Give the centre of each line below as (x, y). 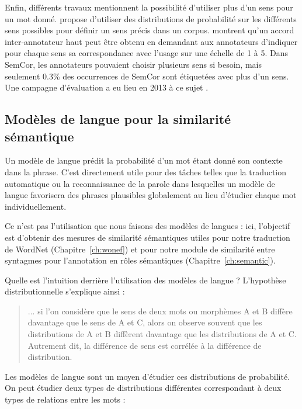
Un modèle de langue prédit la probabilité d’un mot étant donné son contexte (144, 160)
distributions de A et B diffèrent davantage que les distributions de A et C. (162, 334)
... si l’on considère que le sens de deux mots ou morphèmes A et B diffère (160, 311)
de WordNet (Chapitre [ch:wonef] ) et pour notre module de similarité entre (140, 249)
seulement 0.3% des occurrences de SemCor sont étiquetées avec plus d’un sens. (147, 76)
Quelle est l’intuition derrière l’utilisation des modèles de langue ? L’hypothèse (145, 280)
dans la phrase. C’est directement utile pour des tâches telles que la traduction (146, 171)
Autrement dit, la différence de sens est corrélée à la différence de (145, 345)
